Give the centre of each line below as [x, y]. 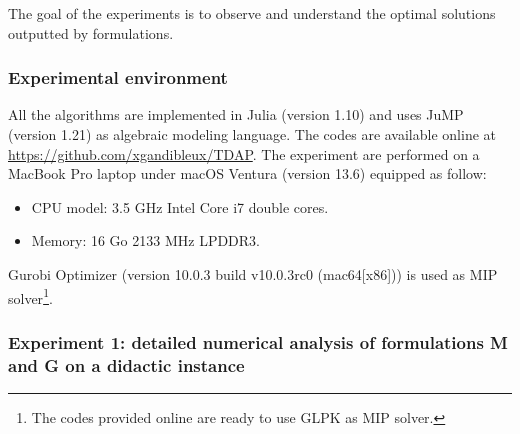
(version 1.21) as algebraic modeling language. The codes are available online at [252, 134]
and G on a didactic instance [126, 364]
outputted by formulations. [91, 32]
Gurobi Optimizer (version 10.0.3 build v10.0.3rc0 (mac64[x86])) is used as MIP [253, 273]
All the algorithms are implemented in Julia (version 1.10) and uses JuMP [236, 114]
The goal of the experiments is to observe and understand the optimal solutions [252, 13]
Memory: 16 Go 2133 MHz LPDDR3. [146, 240]
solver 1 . [30, 296]
